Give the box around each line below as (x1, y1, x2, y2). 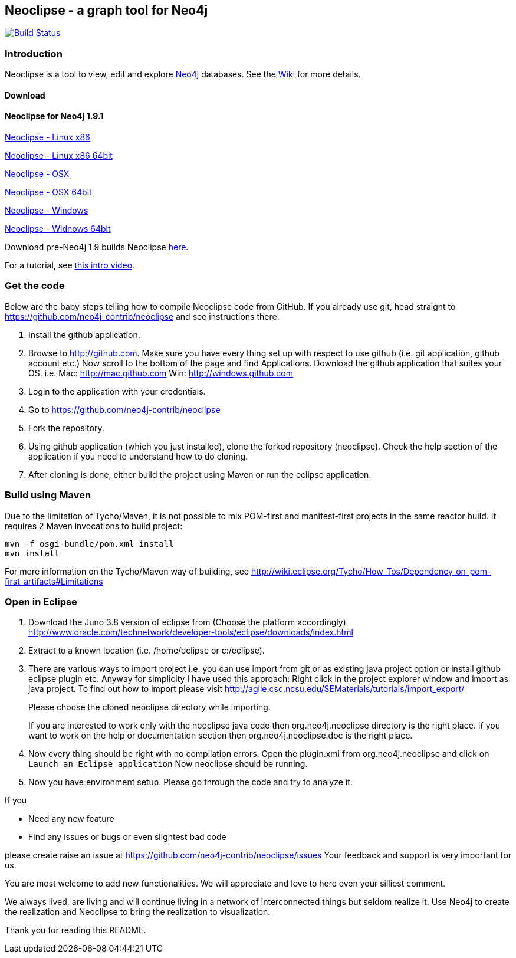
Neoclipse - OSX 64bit (5, 187, 92, 197)
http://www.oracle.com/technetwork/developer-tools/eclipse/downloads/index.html (28, 627, 353, 638)
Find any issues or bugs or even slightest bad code (28, 832, 226, 842)
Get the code (5, 280, 65, 292)
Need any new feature (28, 813, 114, 824)
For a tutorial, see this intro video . (5, 260, 135, 270)
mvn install (5, 548, 60, 558)
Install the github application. (28, 329, 140, 340)
